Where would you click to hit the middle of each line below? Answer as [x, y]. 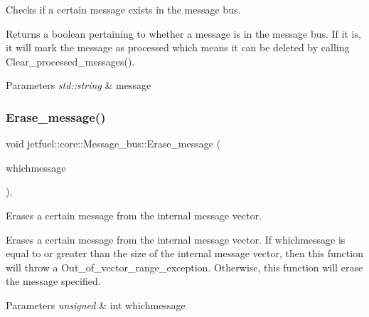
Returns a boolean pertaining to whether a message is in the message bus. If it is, [183, 33]
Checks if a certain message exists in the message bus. [123, 9]
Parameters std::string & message [79, 85]
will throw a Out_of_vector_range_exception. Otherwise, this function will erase [184, 267]
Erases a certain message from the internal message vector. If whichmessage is [176, 239]
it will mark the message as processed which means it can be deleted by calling [178, 47]
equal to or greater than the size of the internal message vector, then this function [184, 253]
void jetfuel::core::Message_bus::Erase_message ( [113, 144]
